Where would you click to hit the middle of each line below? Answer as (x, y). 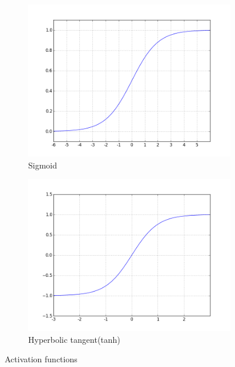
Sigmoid (43, 165)
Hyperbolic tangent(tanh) (74, 339)
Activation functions (41, 359)
